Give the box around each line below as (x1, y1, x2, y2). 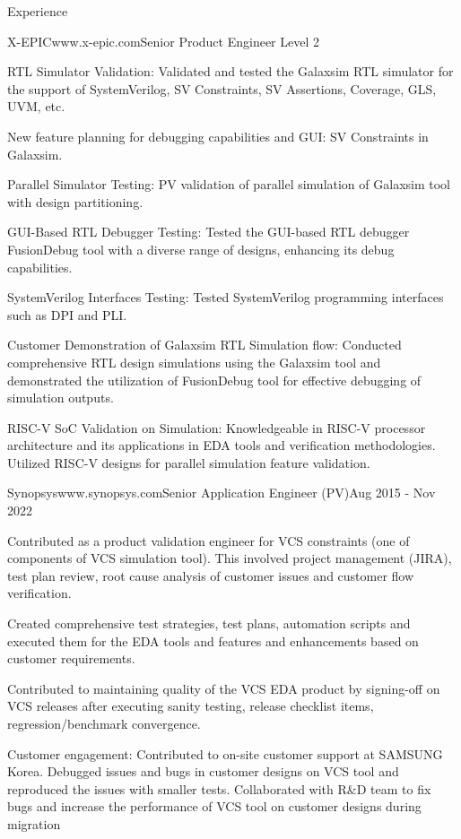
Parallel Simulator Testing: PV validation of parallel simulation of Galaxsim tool (7, 175, 451, 194)
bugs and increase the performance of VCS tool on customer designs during (7, 797, 422, 816)
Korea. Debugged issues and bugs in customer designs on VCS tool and (7, 762, 399, 781)
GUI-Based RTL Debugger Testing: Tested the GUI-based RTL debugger (7, 222, 410, 241)
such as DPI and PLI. (7, 305, 127, 324)
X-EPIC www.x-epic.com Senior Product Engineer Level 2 (7, 31, 320, 50)
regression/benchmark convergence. (7, 714, 201, 732)
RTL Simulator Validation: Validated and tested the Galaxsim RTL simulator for (7, 62, 454, 81)
